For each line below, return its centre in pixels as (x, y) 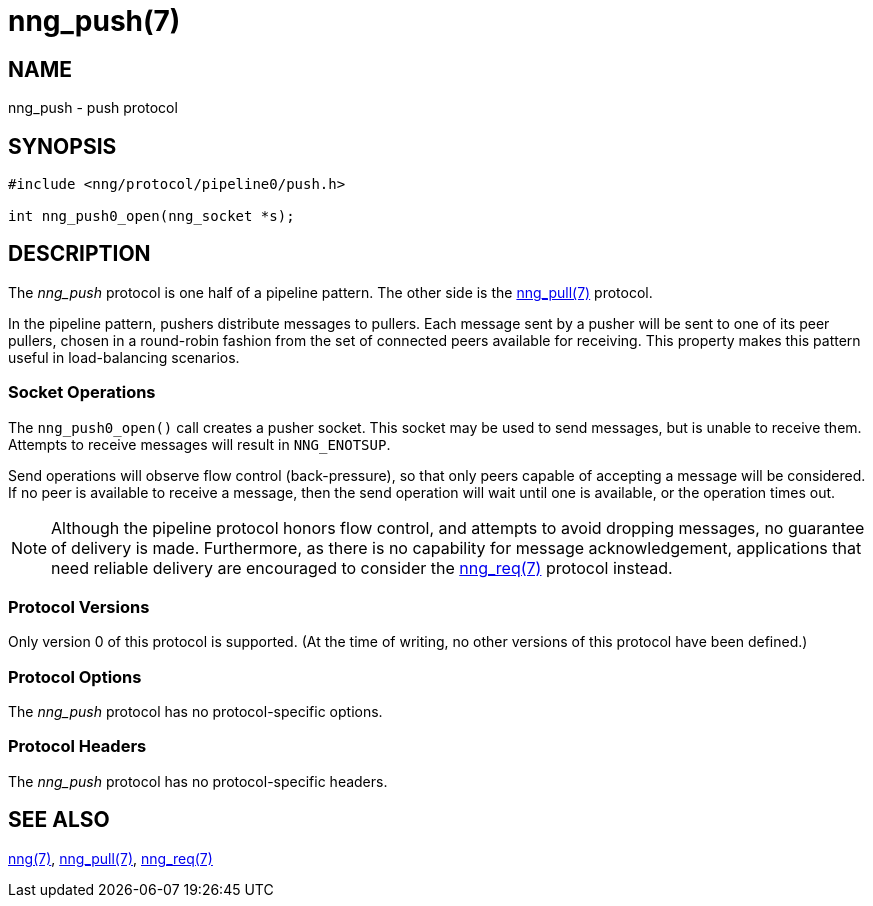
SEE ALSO (59, 820)
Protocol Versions (79, 606)
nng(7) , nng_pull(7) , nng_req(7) (110, 858)
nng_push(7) (94, 21)
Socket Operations (82, 392)
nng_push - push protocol (93, 108)
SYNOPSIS (62, 146)
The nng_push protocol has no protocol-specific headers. (198, 781)
